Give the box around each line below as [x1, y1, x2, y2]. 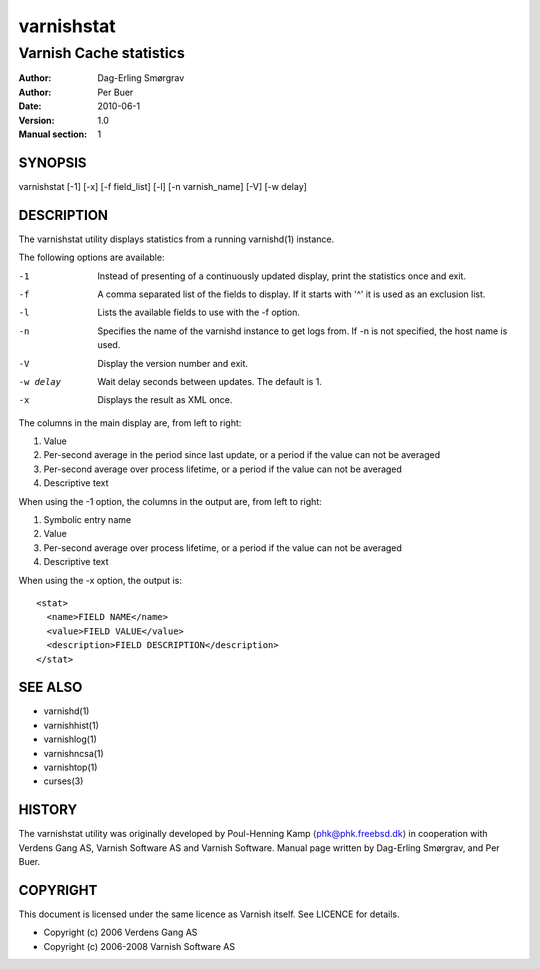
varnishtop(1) [43, 761, 98, 773]
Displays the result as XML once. [97, 394, 233, 406]
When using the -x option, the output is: [18, 574, 182, 586]
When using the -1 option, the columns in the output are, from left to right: [18, 495, 322, 507]
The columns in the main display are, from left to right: [18, 416, 242, 429]
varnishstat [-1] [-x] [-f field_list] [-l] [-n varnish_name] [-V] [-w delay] [18, 180, 307, 192]
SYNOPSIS [18, 154, 87, 171]
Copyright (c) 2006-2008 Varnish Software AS [43, 940, 235, 952]
